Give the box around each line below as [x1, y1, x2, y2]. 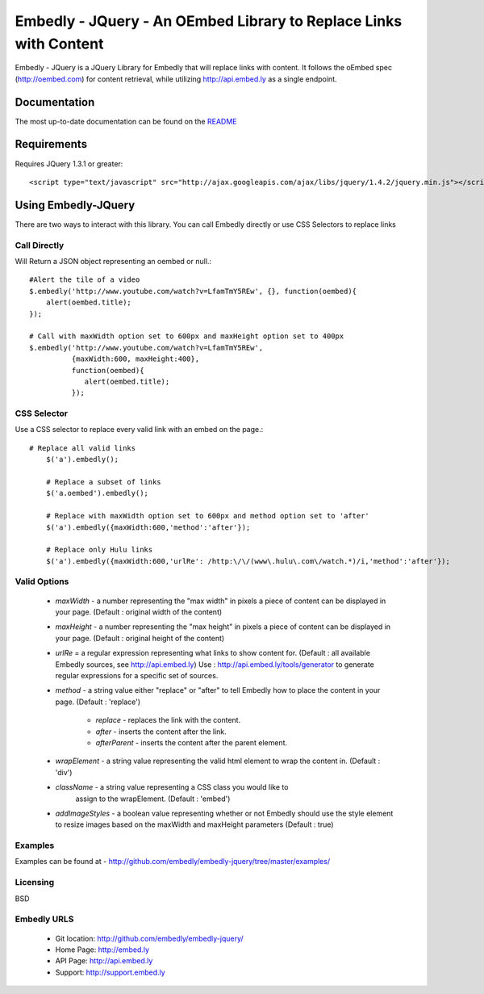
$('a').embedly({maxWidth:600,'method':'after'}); [45, 522, 251, 532]
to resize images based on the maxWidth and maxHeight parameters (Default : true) [55, 820, 334, 829]
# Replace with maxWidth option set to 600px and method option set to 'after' [45, 511, 370, 521]
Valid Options [15, 576, 69, 587]
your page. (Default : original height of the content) [55, 633, 225, 643]
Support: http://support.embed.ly [55, 967, 165, 977]
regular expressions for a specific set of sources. [55, 671, 219, 681]
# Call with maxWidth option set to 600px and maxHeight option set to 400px [29, 332, 344, 341]
